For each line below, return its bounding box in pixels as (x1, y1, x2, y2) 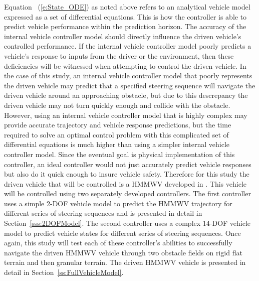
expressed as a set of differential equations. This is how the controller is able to (4, 11, 247, 22)
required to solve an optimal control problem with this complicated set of (4, 129, 229, 139)
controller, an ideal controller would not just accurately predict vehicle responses (4, 159, 251, 169)
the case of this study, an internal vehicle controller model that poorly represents (4, 70, 252, 81)
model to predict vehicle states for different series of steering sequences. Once (4, 227, 241, 238)
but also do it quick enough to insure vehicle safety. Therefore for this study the (4, 169, 249, 179)
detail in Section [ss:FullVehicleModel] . (4, 267, 124, 277)
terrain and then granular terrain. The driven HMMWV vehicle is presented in (4, 257, 246, 267)
